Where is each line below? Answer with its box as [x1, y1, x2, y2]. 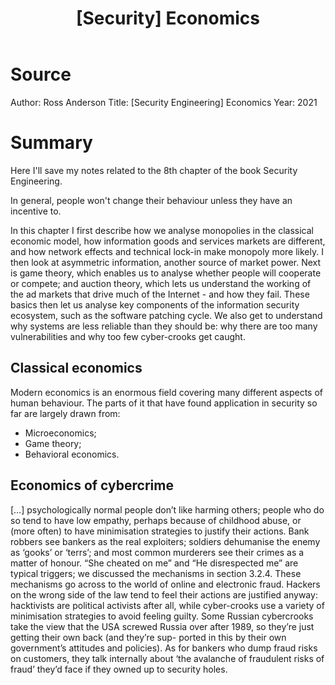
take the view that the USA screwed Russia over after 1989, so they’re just [10, 620, 315, 632]
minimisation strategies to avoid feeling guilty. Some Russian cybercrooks [10, 610, 314, 622]
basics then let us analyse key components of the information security [10, 298, 300, 311]
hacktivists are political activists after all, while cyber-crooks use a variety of [10, 599, 325, 611]
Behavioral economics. [24, 448, 120, 460]
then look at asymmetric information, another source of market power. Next [10, 256, 322, 268]
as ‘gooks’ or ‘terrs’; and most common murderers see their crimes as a [10, 546, 305, 558]
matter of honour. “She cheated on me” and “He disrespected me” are [10, 557, 299, 569]
